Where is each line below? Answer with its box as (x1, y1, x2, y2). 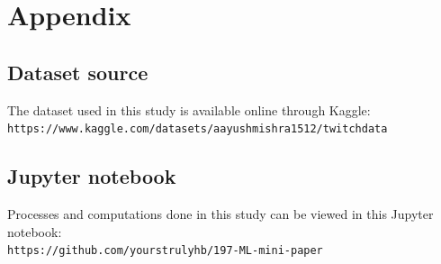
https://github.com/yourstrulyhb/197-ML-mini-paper (7, 244, 323, 258)
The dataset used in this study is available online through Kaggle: (7, 100, 371, 119)
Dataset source (7, 58, 148, 86)
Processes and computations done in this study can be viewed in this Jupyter (7, 205, 434, 223)
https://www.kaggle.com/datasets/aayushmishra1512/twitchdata (7, 123, 388, 136)
